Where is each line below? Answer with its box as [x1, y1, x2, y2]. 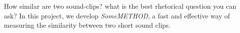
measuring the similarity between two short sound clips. [4, 20, 171, 30]
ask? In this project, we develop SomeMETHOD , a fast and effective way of [4, 10, 230, 20]
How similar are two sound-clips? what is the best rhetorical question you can [4, 1, 237, 11]
